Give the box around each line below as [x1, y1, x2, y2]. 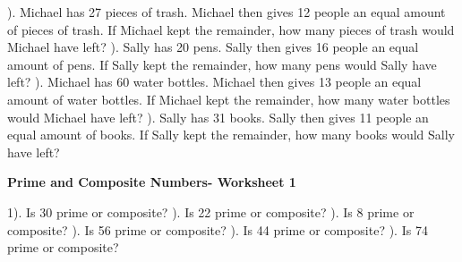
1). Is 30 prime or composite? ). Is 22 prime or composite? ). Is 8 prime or [7, 202, 415, 221]
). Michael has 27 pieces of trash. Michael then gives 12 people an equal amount [7, 3, 446, 21]
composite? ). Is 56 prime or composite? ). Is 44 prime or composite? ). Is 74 [7, 220, 428, 239]
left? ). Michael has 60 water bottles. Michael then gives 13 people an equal [7, 72, 422, 91]
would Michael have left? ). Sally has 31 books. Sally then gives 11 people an [7, 107, 429, 126]
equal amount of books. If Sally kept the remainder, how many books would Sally [7, 125, 455, 144]
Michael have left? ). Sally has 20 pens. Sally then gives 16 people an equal [7, 38, 419, 56]
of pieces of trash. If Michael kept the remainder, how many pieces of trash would [7, 20, 455, 38]
